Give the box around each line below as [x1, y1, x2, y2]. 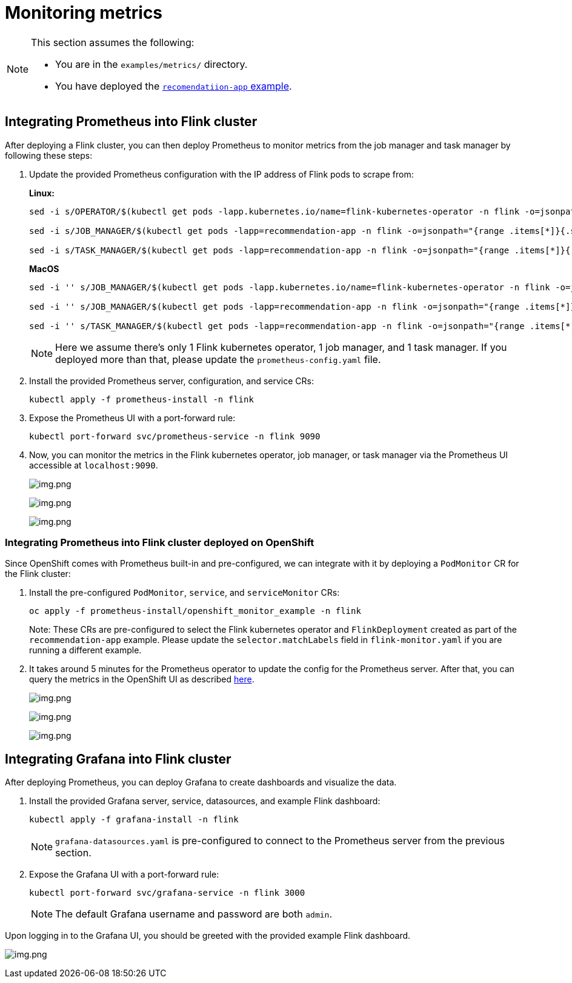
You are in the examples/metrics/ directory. [55, 58, 248, 70]
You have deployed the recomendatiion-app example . [55, 79, 292, 92]
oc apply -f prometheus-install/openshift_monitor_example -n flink [29, 606, 361, 616]
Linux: [29, 187, 55, 198]
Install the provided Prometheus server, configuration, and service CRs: [29, 375, 314, 386]
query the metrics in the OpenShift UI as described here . [29, 674, 254, 685]
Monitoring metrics [5, 2, 163, 23]
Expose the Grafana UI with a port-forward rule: [29, 869, 219, 880]
